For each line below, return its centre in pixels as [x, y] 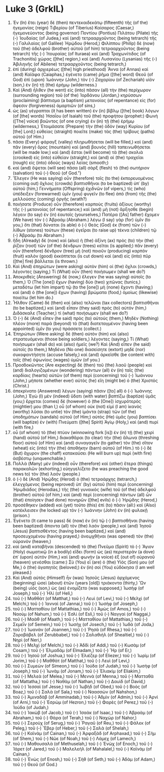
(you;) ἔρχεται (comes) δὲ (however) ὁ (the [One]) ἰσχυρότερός [77, 401]
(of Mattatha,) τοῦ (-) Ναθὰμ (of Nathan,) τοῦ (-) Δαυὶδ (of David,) [79, 681]
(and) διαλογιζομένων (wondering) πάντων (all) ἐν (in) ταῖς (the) [78, 370]
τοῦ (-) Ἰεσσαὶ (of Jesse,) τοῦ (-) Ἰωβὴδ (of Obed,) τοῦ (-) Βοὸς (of [80, 687]
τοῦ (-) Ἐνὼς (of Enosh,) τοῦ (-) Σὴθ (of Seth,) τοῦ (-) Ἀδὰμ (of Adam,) [84, 759]
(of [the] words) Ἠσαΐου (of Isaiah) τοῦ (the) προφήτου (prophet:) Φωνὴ [85, 116]
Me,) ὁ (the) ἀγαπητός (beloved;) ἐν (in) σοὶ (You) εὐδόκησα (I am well [84, 567]
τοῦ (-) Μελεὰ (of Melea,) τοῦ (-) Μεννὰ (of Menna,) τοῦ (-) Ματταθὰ [83, 676]
